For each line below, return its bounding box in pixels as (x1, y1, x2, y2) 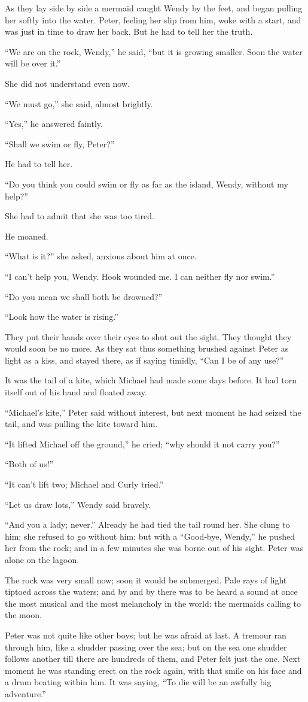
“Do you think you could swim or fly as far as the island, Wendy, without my (5, 177, 288, 190)
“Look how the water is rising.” (5, 310, 118, 323)
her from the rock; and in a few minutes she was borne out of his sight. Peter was (5, 541, 304, 554)
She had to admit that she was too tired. (5, 210, 154, 222)
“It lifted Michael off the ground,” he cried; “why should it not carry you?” (5, 437, 280, 450)
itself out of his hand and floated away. (5, 386, 147, 398)
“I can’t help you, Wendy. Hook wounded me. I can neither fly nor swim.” (5, 270, 275, 282)
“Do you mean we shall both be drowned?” (5, 290, 163, 302)
